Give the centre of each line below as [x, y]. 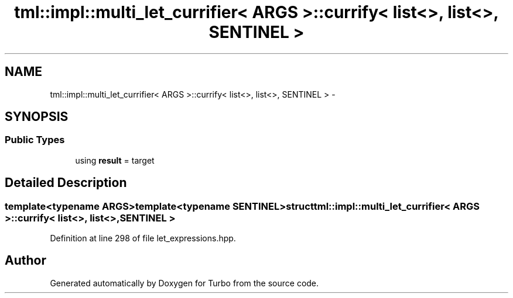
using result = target [115, 160]
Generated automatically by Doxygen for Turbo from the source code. [184, 283]
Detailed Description [66, 183]
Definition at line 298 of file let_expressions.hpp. [143, 238]
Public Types [35, 140]
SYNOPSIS [37, 117]
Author [25, 261]
